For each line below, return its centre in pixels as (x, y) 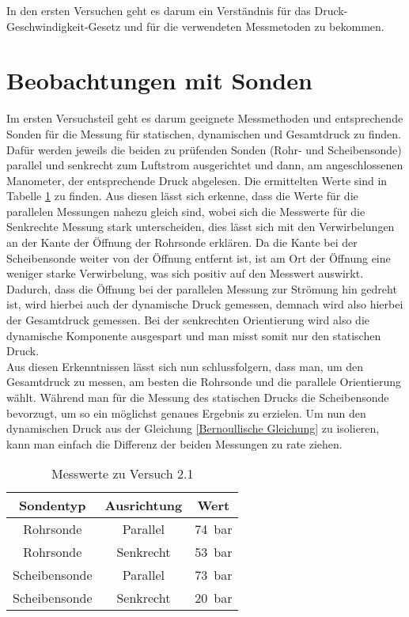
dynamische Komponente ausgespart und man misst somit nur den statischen (194, 335)
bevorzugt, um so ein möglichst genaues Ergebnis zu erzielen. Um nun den (186, 413)
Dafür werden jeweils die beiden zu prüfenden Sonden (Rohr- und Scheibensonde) (204, 149)
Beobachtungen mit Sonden (159, 80)
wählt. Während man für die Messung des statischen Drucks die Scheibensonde (198, 397)
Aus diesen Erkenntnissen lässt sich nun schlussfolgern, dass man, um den (185, 366)
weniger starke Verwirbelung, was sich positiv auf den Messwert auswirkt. (185, 273)
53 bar (214, 552)
